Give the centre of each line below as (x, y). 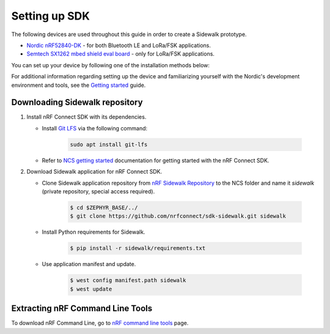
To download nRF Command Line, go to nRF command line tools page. (100, 323)
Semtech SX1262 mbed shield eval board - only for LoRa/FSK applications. (121, 54)
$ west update (91, 289)
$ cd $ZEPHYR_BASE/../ (104, 207)
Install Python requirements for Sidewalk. (94, 232)
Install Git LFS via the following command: (95, 128)
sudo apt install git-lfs (109, 144)
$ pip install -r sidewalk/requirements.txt (138, 248)
